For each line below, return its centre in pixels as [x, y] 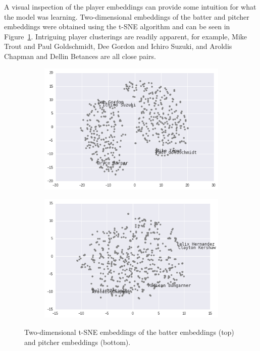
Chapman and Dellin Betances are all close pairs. [80, 56]
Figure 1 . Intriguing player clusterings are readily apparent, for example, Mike [125, 36]
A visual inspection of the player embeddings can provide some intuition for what [130, 7]
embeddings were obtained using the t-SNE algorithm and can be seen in [117, 26]
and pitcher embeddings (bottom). [77, 342]
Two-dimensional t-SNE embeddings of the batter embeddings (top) [129, 332]
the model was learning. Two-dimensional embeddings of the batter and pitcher [127, 16]
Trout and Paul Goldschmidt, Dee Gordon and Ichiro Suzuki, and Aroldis [118, 46]
